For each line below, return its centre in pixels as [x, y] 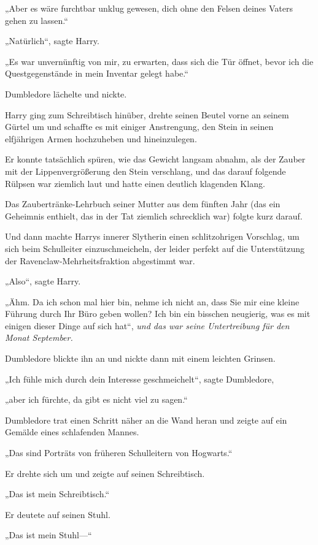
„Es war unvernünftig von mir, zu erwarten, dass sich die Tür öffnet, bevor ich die [159, 61]
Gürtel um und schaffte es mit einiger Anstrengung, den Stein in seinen [139, 127]
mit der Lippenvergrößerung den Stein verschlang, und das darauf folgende [145, 171]
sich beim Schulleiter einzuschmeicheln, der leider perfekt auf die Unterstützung [155, 248]
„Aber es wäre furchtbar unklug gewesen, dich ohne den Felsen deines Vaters [149, 8]
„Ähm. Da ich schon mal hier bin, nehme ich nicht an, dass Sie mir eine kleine [152, 301]
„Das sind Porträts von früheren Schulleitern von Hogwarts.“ [119, 453]
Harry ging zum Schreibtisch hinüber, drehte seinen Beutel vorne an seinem [147, 114]
